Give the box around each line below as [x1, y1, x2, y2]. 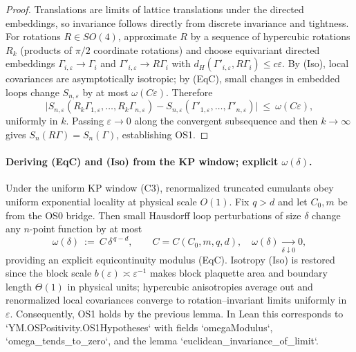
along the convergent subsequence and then [134, 113, 318, 128]
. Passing [66, 113, 104, 128]
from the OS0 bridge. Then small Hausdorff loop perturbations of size [6, 207, 301, 222]
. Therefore [166, 84, 213, 99]
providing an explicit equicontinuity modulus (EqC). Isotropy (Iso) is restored [6, 252, 335, 266]
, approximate [118, 29, 177, 44]
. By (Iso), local [282, 56, 349, 71]
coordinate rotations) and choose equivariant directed [93, 42, 320, 57]
